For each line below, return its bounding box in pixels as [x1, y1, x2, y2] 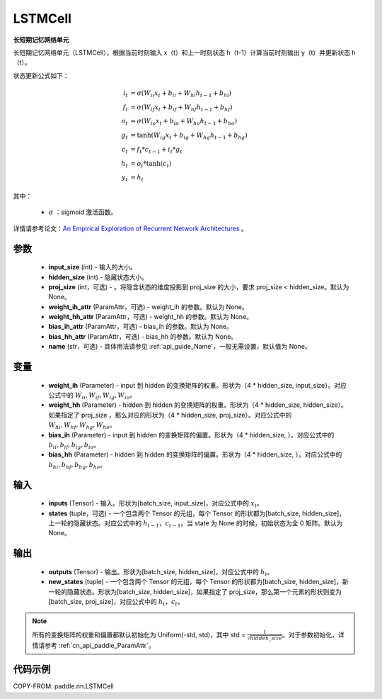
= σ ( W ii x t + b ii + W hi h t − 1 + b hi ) [130, 89, 232, 99]
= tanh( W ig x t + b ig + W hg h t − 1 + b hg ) [130, 131, 248, 141]
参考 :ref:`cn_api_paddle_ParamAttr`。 [44, 642, 155, 650]
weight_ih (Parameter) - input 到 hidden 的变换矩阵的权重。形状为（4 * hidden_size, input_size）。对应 [48, 381, 347, 389]
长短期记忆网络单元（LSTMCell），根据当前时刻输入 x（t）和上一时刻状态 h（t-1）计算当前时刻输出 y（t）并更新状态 [13, 48, 350, 57]
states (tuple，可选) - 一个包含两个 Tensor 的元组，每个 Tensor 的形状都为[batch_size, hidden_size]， [48, 509, 346, 518]
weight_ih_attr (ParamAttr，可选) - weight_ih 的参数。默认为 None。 [48, 302, 248, 311]
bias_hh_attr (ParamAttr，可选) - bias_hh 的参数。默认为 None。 [48, 332, 238, 340]
